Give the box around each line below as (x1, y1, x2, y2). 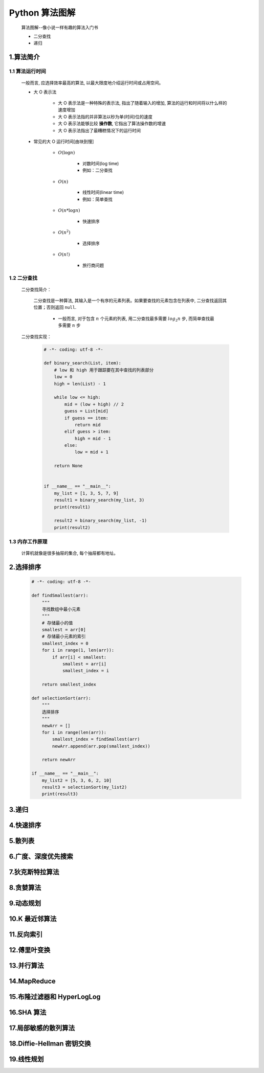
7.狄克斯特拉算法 (9, 868, 60, 876)
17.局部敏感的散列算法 (9, 1024, 75, 1032)
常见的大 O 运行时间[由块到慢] (33, 138, 94, 144)
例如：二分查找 (82, 167, 112, 173)
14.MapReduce (9, 977, 56, 985)
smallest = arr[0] (42, 627, 86, 633)
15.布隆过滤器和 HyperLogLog (9, 993, 101, 1001)
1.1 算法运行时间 (9, 68, 46, 75)
